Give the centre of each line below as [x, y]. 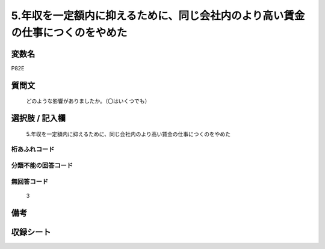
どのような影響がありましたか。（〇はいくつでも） [88, 101]
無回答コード [30, 182]
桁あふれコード [33, 149]
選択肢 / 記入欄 [39, 118]
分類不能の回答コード [42, 165]
